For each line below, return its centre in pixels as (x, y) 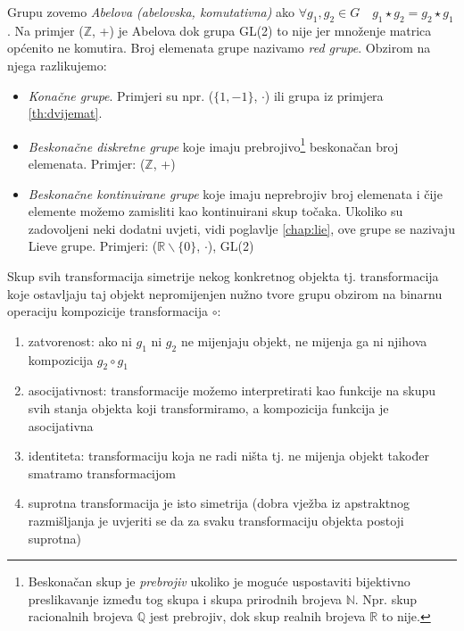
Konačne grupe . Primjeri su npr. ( (121, 95)
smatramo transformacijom (102, 473)
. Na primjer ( (46, 30)
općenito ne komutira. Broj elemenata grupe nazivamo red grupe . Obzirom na (219, 48)
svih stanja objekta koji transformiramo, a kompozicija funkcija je (208, 407)
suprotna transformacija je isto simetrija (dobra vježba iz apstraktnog (219, 503)
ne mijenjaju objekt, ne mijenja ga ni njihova (304, 340)
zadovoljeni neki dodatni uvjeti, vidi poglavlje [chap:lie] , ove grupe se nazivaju (241, 228)
